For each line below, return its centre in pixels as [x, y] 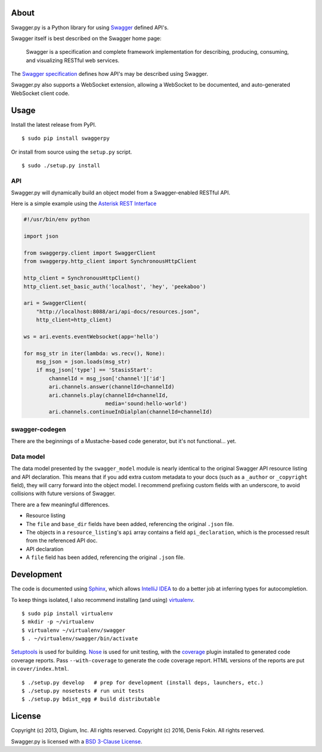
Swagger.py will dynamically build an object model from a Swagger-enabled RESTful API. [121, 193]
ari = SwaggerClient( [55, 303]
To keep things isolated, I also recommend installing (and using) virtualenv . [103, 600]
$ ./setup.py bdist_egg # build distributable [91, 699]
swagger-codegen [38, 429]
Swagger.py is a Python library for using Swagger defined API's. [90, 27]
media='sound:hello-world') [146, 404]
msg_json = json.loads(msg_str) [83, 362]
